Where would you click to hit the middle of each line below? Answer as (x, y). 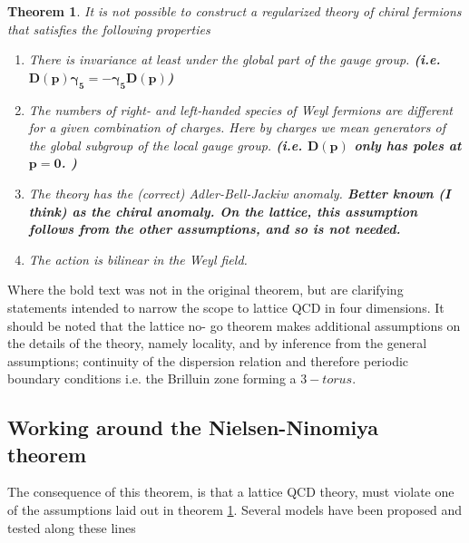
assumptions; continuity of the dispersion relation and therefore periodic (208, 360)
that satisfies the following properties (109, 29)
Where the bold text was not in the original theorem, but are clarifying (205, 290)
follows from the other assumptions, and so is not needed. (215, 229)
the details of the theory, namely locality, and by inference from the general (217, 343)
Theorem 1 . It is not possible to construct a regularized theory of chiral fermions (234, 11)
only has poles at (408, 145)
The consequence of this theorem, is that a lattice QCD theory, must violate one (231, 492)
